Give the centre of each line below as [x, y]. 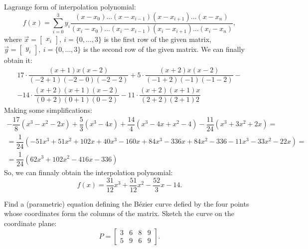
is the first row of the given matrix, [157, 39]
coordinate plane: [30, 223]
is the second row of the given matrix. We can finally [164, 49]
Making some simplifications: [48, 110]
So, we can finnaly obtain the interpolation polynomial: [88, 172]
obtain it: [18, 60]
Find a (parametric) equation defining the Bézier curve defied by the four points [127, 203]
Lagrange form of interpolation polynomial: [70, 6]
